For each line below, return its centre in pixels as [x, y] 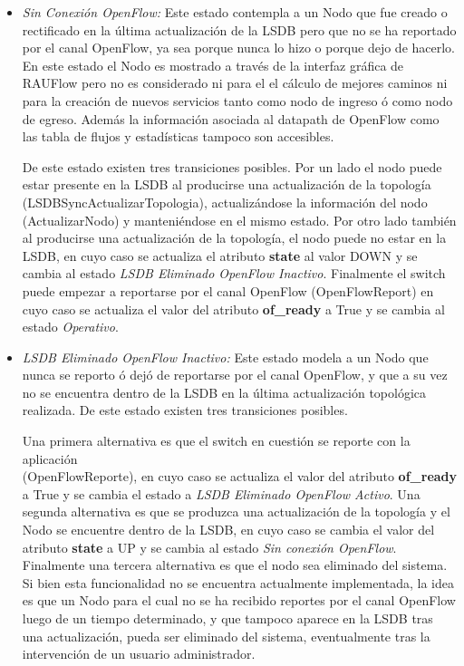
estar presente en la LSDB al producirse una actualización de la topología [227, 184]
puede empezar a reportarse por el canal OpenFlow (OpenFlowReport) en [228, 290]
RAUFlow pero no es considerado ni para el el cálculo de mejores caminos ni [235, 83]
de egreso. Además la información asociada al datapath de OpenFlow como [231, 118]
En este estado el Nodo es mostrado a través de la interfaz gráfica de [213, 65]
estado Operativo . [70, 327]
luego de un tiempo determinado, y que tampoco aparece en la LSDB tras [227, 618]
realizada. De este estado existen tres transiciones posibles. [185, 410]
